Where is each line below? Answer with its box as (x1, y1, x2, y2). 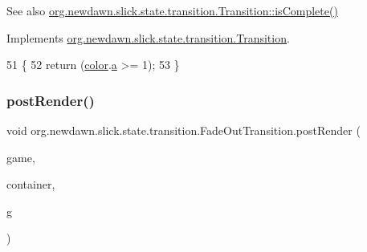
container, (6, 176, 55, 193)
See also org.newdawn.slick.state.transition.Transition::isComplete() (6, 2, 338, 18)
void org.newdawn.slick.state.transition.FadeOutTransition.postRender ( (6, 122, 361, 138)
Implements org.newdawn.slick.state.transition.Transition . (6, 29, 290, 46)
